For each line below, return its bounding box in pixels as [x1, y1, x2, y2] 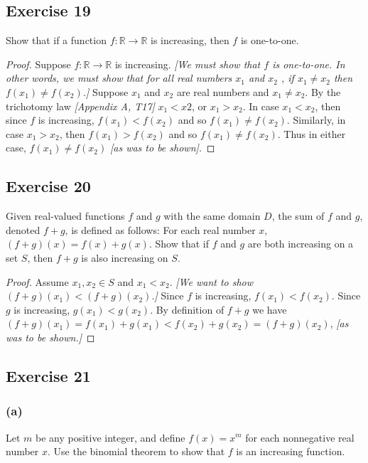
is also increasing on [81, 250, 168, 265]
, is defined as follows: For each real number [65, 222, 256, 237]
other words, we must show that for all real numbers [6, 70, 232, 85]
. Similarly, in [286, 112, 346, 127]
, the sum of [271, 208, 325, 223]
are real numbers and [176, 84, 269, 99]
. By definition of [150, 302, 224, 316]
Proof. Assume [6, 274, 69, 289]
